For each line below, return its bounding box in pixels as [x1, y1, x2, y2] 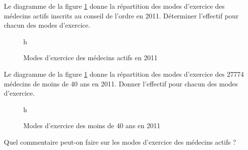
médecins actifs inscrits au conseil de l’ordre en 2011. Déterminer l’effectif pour [4, 10, 239, 20]
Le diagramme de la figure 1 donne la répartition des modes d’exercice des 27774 [4, 68, 244, 79]
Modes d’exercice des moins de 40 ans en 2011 [23, 120, 161, 131]
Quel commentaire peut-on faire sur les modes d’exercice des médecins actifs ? [4, 136, 236, 147]
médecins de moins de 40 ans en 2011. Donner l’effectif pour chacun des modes [4, 78, 238, 88]
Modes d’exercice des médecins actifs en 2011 [23, 52, 158, 63]
